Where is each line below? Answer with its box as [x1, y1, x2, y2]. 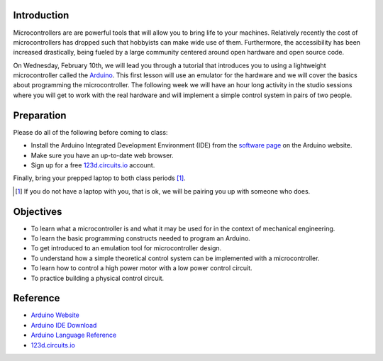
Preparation [13, 109, 67, 121]
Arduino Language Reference [30, 331, 117, 340]
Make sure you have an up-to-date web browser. [30, 151, 174, 160]
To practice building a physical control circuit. [30, 274, 165, 282]
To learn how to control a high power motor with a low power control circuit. [30, 264, 252, 272]
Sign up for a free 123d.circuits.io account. [30, 160, 155, 170]
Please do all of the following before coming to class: [13, 128, 168, 136]
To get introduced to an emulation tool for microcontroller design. [30, 244, 222, 252]
